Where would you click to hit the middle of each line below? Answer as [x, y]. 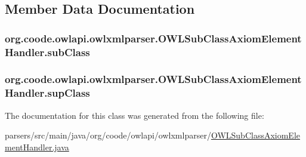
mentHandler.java [37, 147]
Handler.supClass [47, 93]
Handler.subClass [47, 52]
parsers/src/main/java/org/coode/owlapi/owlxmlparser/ [108, 135]
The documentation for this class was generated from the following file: [135, 115]
